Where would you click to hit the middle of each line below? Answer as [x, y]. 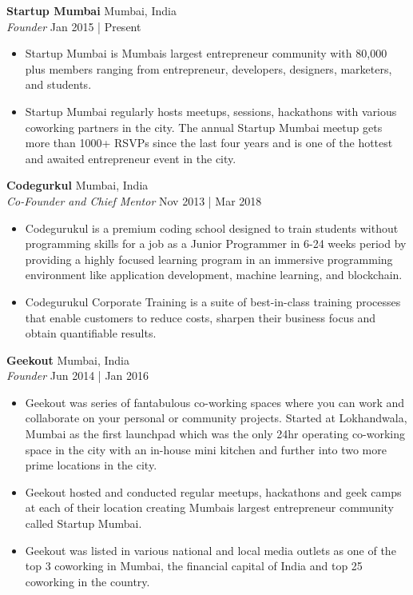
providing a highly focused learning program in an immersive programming [209, 259]
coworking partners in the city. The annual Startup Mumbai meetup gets [204, 127]
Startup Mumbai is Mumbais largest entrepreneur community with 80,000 [206, 53]
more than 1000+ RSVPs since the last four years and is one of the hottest [209, 143]
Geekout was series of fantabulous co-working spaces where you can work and [215, 402]
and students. [58, 84]
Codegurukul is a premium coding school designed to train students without [212, 228]
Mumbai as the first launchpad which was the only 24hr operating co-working [215, 434]
